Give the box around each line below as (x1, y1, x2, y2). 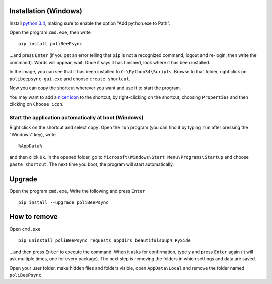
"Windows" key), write (9, 131, 56, 137)
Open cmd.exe (9, 225, 41, 232)
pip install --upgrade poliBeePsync (18, 200, 109, 205)
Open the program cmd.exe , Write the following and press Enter (9, 188, 146, 194)
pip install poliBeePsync (18, 41, 83, 47)
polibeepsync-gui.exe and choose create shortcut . (9, 76, 131, 82)
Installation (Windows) (9, 7, 83, 15)
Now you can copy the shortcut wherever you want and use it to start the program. (9, 85, 181, 91)
